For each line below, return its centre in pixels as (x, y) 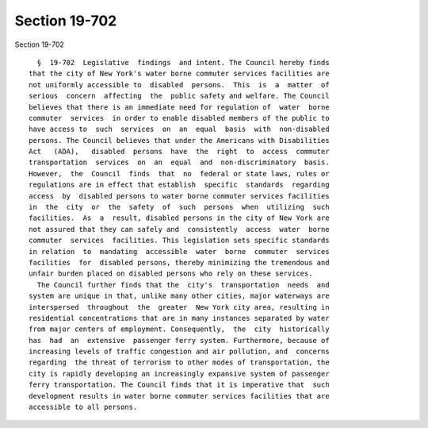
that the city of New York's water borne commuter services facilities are (179, 74)
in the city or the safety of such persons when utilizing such (179, 207)
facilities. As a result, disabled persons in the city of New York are (179, 218)
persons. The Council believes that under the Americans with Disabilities (179, 140)
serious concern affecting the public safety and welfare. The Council (179, 96)
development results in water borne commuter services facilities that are (179, 396)
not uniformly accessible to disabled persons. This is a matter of (179, 85)
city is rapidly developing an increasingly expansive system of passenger (179, 374)
